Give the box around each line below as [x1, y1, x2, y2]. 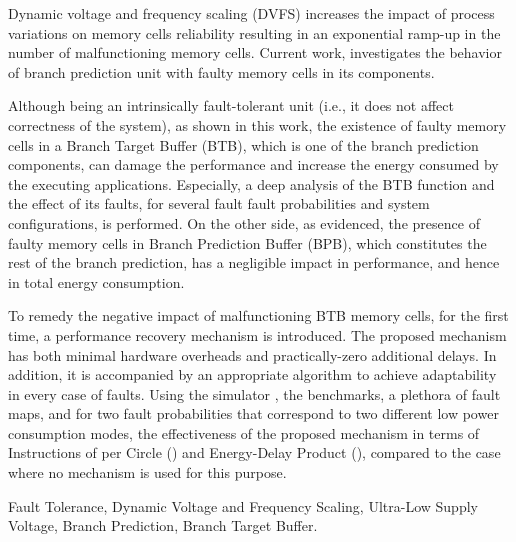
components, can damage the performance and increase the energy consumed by [8, 154, 499, 175]
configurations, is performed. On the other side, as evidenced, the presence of [8, 212, 480, 233]
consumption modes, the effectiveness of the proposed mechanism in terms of [8, 422, 480, 443]
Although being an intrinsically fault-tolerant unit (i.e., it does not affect [8, 95, 454, 116]
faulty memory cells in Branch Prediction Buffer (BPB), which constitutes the [8, 232, 487, 253]
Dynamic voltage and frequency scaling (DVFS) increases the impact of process [8, 3, 495, 23]
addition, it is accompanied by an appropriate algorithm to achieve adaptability [8, 364, 497, 385]
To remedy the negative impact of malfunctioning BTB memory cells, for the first [8, 305, 509, 326]
